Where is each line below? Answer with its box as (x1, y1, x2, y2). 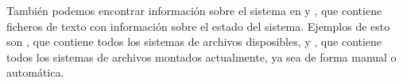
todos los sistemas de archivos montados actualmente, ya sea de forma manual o (6, 48, 397, 65)
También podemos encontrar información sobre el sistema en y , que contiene (6, 2, 382, 18)
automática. (6, 64, 64, 81)
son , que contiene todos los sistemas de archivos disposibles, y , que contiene (6, 33, 382, 50)
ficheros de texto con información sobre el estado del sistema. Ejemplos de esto (6, 17, 390, 34)
